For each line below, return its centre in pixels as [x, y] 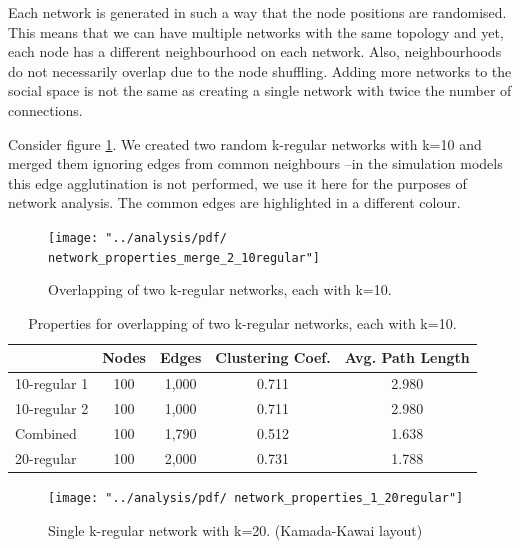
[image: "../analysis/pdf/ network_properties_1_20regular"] [256, 497]
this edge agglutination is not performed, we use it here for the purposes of [237, 182]
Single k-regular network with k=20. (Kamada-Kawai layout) [235, 529]
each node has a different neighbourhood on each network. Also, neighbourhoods [255, 51]
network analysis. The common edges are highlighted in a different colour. [234, 202]
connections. [45, 109]
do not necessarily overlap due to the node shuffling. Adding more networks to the [260, 70]
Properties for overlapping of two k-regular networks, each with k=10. [242, 322]
